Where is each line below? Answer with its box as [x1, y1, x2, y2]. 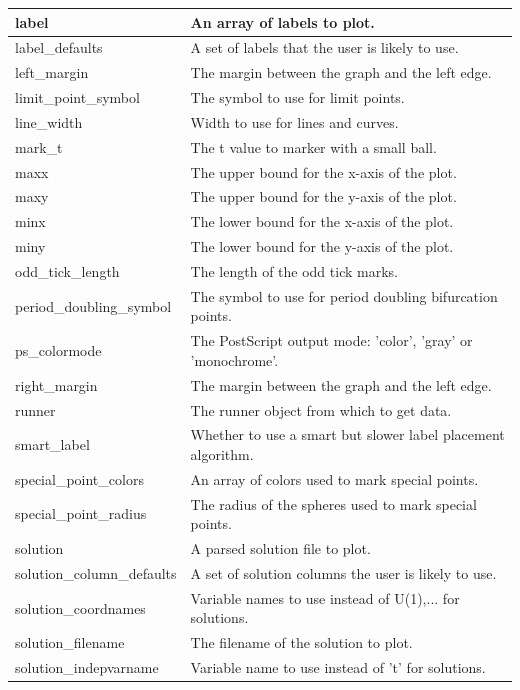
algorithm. [190, 443, 254, 464]
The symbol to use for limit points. [190, 87, 405, 108]
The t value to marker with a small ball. [190, 136, 437, 157]
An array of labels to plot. [190, 11, 375, 32]
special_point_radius [15, 503, 147, 524]
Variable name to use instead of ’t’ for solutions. [190, 657, 486, 678]
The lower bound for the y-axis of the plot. [190, 236, 454, 257]
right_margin [15, 374, 98, 395]
